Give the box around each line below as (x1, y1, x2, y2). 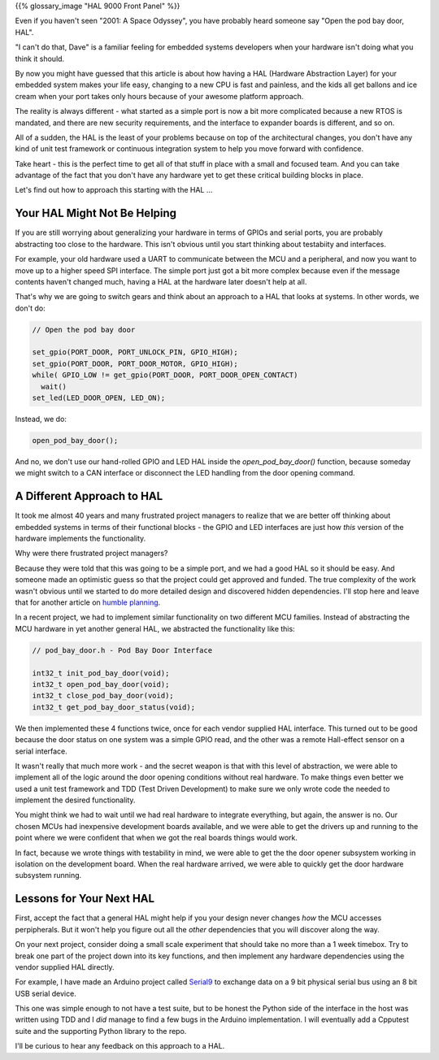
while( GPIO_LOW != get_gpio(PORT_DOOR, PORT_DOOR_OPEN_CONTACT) (32, 371, 298, 380)
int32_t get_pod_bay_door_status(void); (32, 702, 195, 711)
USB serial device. (15, 988, 76, 998)
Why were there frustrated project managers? (15, 549, 168, 558)
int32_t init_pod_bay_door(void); (32, 668, 170, 678)
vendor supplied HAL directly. (15, 962, 115, 971)
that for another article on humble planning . (15, 597, 161, 607)
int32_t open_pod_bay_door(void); (32, 680, 170, 689)
